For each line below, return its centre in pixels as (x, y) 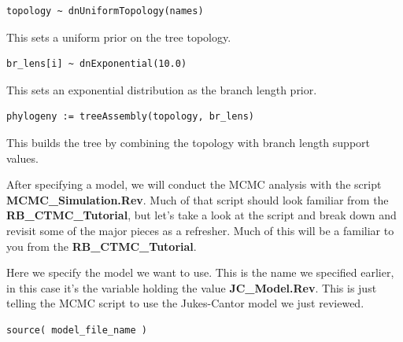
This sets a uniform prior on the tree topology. (119, 37)
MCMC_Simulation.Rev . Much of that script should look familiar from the (198, 199)
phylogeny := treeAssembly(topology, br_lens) (130, 117)
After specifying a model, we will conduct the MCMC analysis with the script (194, 184)
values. (22, 158)
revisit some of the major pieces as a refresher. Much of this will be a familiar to (200, 230)
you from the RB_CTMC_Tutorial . (102, 246)
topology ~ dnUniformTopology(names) (105, 11)
